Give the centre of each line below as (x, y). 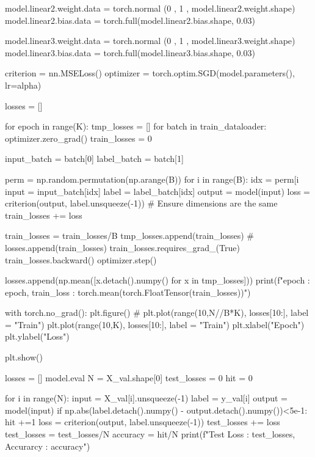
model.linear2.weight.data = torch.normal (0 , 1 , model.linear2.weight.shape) (150, 8)
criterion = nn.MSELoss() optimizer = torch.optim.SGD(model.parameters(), (150, 73)
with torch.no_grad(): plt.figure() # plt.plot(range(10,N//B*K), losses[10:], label (157, 313)
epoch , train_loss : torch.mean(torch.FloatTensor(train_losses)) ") (128, 292)
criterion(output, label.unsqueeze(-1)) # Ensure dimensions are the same (141, 203)
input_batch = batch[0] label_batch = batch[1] (94, 159)
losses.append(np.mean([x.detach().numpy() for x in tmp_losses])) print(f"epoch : (157, 280)
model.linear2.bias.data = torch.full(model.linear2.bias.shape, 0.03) (130, 20)
